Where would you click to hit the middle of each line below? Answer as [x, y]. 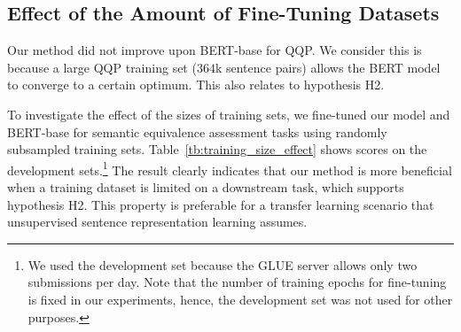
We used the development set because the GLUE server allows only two [223, 264]
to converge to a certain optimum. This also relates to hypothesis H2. [196, 85]
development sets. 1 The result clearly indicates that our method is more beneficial [230, 168]
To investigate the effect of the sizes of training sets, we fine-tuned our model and [229, 114]
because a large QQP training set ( [102, 67]
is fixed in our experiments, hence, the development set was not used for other [240, 299]
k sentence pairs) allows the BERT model [328, 67]
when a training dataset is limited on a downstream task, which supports [206, 187]
